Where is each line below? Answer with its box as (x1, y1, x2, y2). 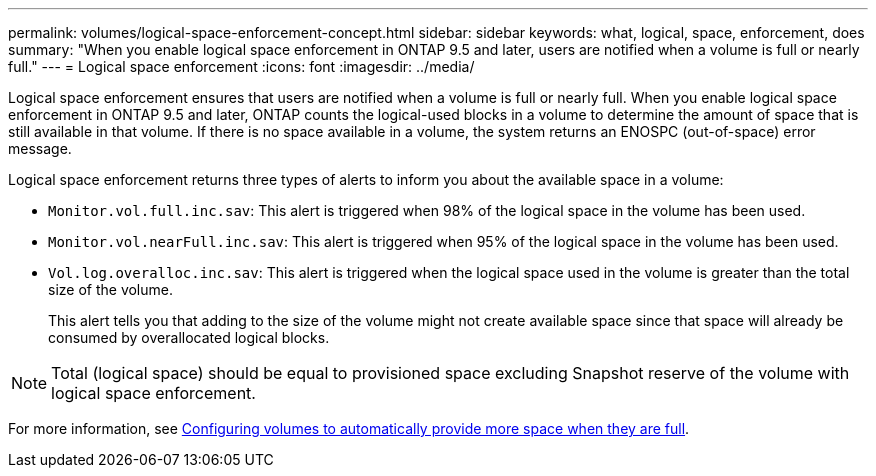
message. (8, 140, 72, 157)
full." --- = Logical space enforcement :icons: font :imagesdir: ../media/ (8, 58, 475, 75)
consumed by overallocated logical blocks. (48, 329, 330, 346)
